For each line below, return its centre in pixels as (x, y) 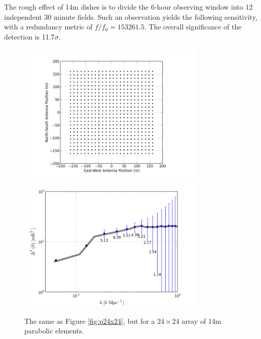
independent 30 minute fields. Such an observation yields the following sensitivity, (131, 16)
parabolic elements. (54, 331)
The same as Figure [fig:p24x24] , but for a (90, 321)
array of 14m (201, 321)
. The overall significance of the (193, 27)
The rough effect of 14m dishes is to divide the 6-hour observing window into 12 (128, 7)
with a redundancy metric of (48, 27)
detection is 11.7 (29, 36)
